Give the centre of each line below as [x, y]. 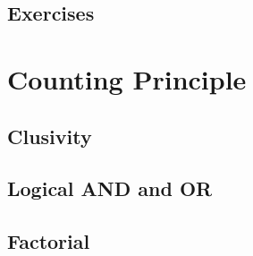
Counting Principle [127, 78]
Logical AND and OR [110, 188]
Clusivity [50, 136]
